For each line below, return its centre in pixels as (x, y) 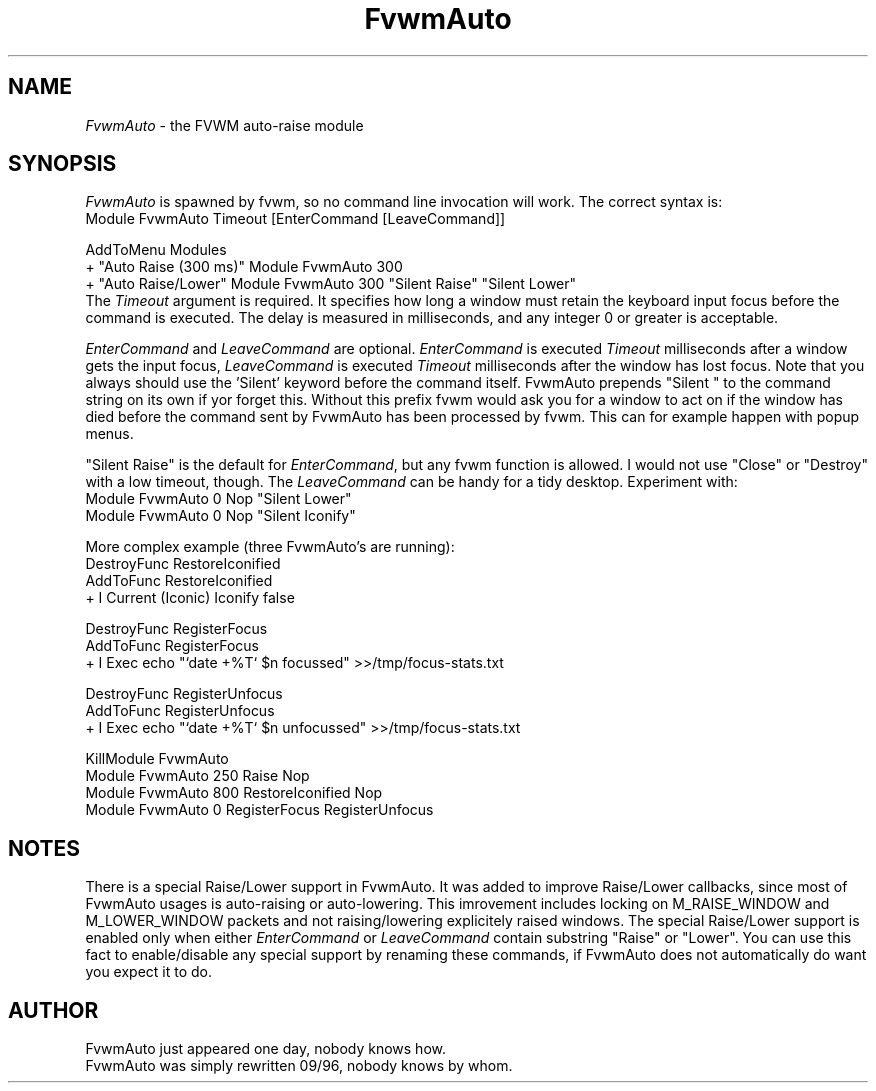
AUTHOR (53, 1010)
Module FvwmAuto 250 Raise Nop (197, 776)
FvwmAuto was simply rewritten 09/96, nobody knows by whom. (299, 1066)
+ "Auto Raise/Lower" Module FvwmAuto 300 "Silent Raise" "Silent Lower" (331, 284)
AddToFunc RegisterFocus (172, 646)
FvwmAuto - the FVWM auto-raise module (224, 125)
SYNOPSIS (62, 164)
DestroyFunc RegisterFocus (176, 629)
